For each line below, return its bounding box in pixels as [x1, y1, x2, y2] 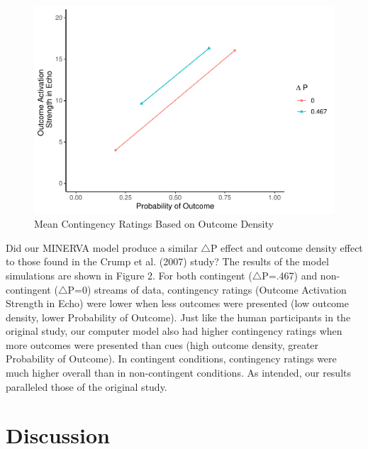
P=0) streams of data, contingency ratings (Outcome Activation [67, 282, 347, 296]
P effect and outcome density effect [210, 240, 363, 255]
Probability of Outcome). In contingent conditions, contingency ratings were [6, 351, 337, 366]
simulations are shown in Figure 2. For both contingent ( [6, 267, 252, 282]
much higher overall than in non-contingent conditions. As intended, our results [6, 365, 352, 380]
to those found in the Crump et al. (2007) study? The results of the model [6, 254, 329, 269]
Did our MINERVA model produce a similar [6, 240, 198, 255]
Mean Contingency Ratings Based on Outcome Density [34, 216, 274, 231]
